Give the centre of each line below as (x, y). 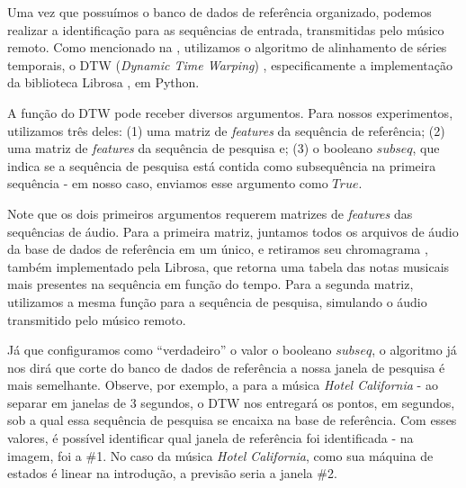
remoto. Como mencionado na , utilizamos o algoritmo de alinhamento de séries (227, 47)
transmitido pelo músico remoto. (97, 319)
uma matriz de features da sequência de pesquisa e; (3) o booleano (190, 148)
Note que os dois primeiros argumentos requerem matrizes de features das (210, 213)
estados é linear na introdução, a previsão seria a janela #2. (172, 473)
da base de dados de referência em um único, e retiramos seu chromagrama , (218, 249)
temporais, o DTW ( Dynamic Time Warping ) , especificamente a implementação (230, 64)
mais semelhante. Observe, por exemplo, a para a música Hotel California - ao (223, 385)
